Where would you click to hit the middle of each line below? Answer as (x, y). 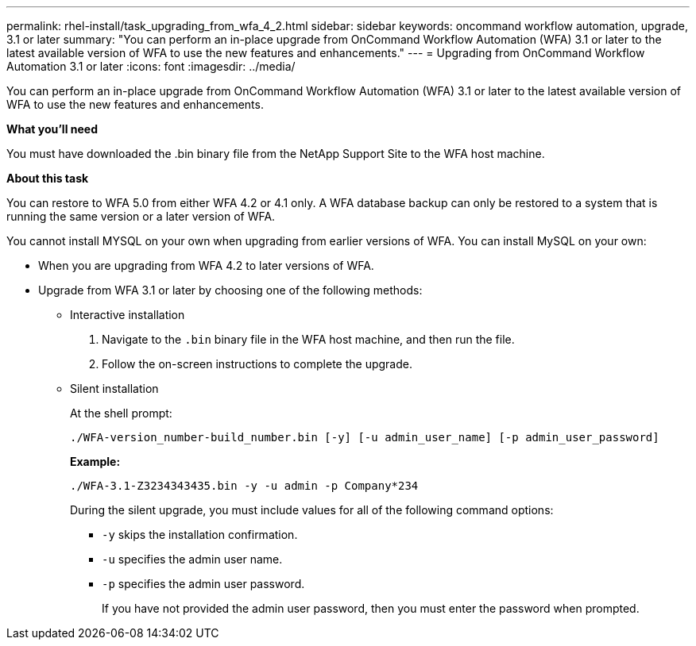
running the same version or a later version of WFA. (141, 216)
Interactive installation (128, 315)
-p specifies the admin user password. (203, 584)
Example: (95, 461)
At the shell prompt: (121, 413)
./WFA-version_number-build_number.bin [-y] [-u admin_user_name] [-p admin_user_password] (365, 437)
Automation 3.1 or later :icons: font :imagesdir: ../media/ (151, 66)
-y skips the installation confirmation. (200, 534)
